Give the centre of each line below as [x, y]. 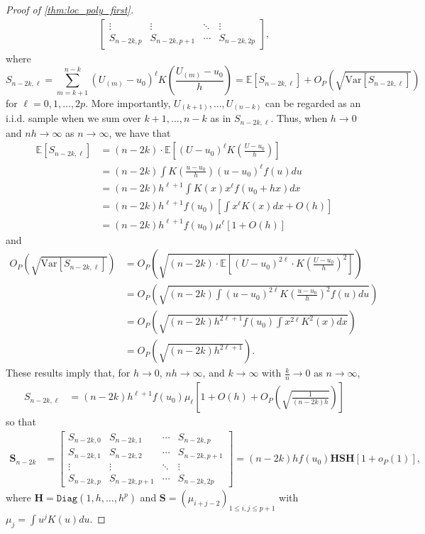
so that [21, 422]
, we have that [140, 132]
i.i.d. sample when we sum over [73, 118]
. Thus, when [299, 118]
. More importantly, [128, 102]
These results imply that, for [68, 373]
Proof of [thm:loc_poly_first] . [70, 9]
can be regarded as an [313, 102]
